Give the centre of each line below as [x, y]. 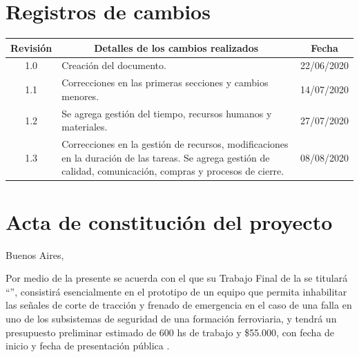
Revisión [31, 47]
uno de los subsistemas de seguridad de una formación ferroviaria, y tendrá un [171, 318]
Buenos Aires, [35, 254]
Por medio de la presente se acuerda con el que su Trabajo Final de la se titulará [177, 278]
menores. [80, 96]
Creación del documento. [114, 65]
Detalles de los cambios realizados [176, 47]
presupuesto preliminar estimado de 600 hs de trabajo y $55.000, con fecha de [170, 332]
